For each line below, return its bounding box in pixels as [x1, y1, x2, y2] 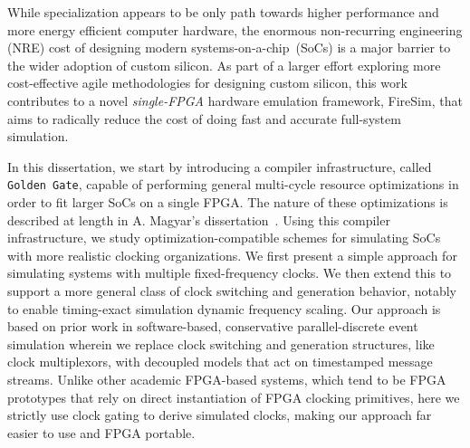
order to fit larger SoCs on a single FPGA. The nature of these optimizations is [7, 193, 448, 211]
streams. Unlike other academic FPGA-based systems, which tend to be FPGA [7, 369, 446, 388]
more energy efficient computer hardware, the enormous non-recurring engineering [7, 20, 463, 39]
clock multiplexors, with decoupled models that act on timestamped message [7, 352, 433, 371]
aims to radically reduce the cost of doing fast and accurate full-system [7, 109, 401, 128]
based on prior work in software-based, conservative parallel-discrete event [7, 317, 418, 336]
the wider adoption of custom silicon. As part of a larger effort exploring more [7, 55, 441, 74]
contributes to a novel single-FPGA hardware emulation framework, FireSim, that [7, 91, 463, 110]
